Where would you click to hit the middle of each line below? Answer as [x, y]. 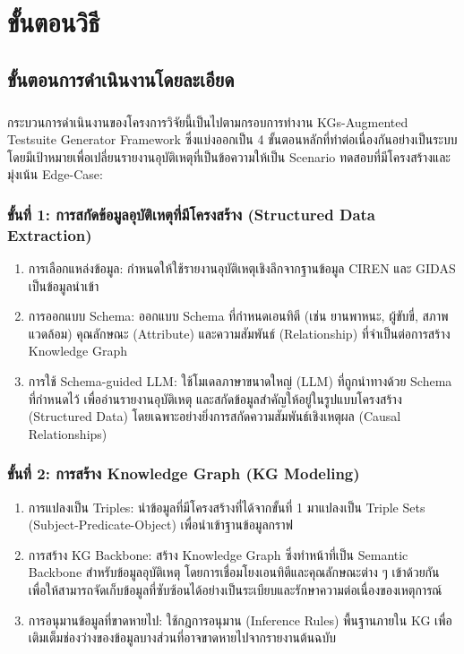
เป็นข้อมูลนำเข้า [64, 285]
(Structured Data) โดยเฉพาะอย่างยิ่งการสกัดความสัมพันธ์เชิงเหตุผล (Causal [215, 416]
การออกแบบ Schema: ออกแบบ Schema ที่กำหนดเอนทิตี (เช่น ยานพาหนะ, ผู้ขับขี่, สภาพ [238, 316]
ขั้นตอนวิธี [54, 22]
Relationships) [68, 433]
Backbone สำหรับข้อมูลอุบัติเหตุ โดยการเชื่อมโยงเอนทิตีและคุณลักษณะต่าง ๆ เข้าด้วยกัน [234, 572]
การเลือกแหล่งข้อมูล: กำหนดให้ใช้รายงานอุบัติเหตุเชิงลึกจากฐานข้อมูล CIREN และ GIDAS [242, 268]
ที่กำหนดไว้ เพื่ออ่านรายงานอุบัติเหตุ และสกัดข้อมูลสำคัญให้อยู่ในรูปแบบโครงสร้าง [215, 398]
